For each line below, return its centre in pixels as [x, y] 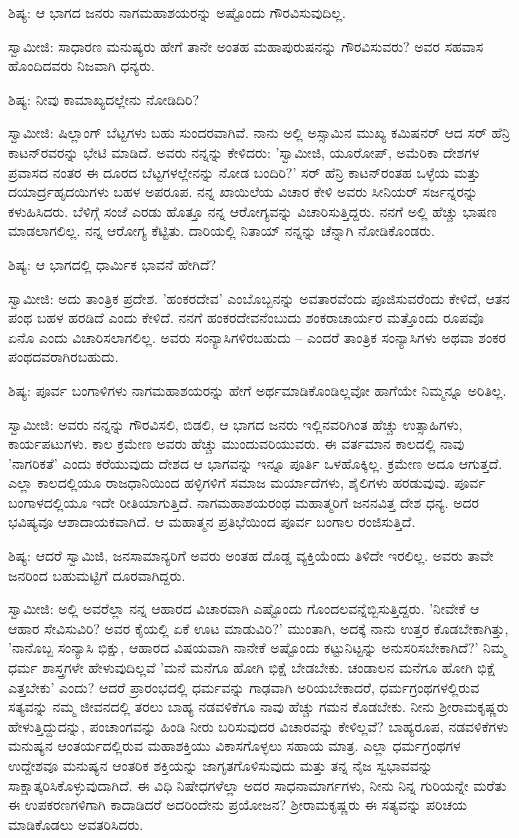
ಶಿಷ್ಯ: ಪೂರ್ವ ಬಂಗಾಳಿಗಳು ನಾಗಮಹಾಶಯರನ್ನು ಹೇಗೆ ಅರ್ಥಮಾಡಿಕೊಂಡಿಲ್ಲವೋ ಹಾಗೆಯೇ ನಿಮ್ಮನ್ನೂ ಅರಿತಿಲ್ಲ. [257, 389]
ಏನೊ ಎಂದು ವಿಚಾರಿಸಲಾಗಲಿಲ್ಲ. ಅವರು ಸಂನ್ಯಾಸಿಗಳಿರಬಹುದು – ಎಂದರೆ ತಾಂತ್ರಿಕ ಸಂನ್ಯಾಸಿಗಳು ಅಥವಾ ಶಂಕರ [257, 336]
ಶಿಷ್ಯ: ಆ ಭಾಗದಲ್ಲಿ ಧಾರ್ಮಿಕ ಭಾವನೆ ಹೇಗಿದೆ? [112, 263]
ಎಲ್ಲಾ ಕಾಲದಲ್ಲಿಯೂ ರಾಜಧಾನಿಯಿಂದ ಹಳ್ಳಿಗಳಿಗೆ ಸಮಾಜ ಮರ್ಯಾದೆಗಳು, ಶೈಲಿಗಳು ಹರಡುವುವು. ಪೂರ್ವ [247, 482]
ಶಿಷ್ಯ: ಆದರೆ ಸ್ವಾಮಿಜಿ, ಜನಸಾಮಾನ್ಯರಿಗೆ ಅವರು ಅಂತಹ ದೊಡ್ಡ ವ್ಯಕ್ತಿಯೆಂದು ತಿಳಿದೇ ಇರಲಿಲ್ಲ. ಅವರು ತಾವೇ [251, 555]
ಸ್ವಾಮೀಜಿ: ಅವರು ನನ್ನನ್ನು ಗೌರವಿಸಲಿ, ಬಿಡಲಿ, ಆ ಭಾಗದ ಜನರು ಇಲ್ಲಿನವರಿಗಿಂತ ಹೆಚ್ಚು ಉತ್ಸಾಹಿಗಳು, [235, 423]
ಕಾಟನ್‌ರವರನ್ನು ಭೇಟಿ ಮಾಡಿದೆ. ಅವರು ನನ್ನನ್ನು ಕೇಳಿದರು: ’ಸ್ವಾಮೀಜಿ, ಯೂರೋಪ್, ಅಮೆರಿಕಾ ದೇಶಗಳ [244, 151]
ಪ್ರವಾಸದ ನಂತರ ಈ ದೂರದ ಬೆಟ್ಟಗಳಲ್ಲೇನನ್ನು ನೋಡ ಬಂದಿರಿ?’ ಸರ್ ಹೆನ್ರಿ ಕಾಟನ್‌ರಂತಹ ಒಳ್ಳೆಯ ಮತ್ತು [244, 171]
